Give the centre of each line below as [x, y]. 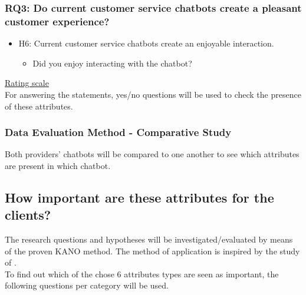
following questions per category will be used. [87, 285]
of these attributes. [39, 106]
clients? [28, 215]
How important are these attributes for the [139, 197]
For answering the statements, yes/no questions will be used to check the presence [153, 94]
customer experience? [57, 21]
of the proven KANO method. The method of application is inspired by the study [152, 251]
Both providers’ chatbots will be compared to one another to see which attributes [152, 154]
